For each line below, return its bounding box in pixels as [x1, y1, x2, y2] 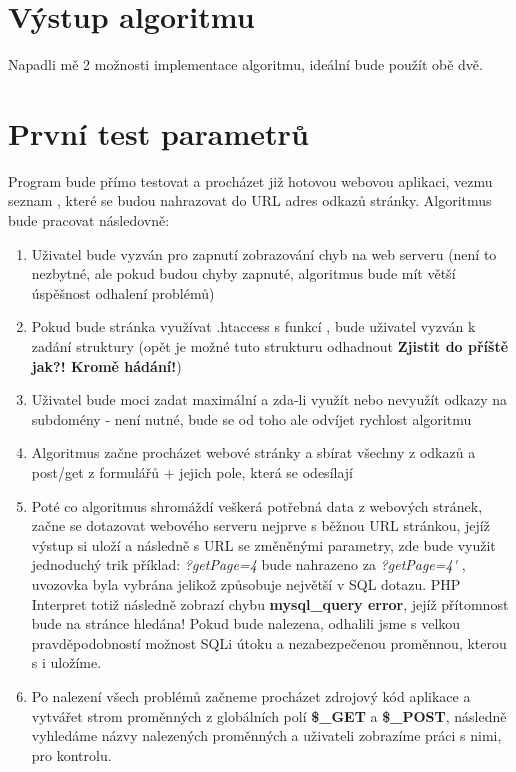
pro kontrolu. [31, 744, 112, 765]
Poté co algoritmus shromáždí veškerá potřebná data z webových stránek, [31, 495, 483, 516]
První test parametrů [8, 112, 309, 153]
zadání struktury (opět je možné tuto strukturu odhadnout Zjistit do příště [31, 336, 509, 356]
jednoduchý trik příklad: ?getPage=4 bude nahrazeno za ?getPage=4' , [31, 554, 466, 575]
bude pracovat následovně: [8, 210, 170, 231]
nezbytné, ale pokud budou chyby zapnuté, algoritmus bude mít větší [31, 263, 456, 284]
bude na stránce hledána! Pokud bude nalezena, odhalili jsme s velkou [31, 613, 461, 634]
